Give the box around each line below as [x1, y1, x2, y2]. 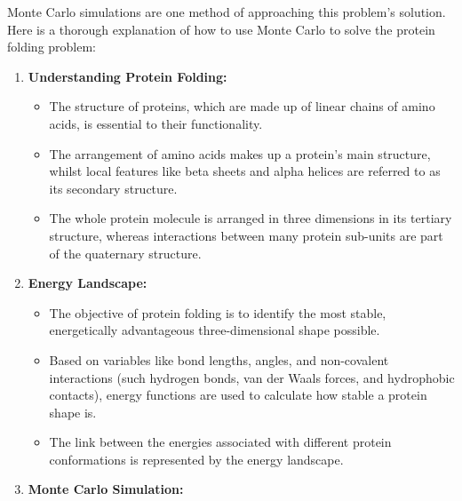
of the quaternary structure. [49, 243, 202, 262]
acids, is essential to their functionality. [49, 114, 263, 132]
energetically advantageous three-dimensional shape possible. [49, 321, 380, 339]
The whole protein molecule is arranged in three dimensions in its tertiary [49, 209, 452, 227]
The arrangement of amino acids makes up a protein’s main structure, [49, 144, 431, 163]
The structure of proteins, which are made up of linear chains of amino [49, 97, 435, 115]
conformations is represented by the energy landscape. [49, 449, 344, 468]
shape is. [49, 402, 97, 421]
